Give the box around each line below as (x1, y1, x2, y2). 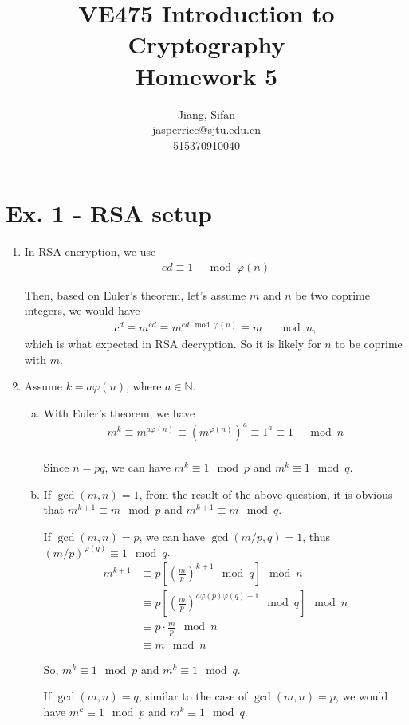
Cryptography (128, 28, 285, 61)
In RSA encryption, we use (24, 243, 156, 260)
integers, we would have (24, 302, 140, 319)
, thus (302, 527, 330, 544)
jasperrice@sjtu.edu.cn (152, 121, 261, 138)
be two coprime (295, 286, 370, 303)
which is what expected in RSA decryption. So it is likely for (24, 335, 321, 352)
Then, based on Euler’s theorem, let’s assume (24, 286, 246, 303)
